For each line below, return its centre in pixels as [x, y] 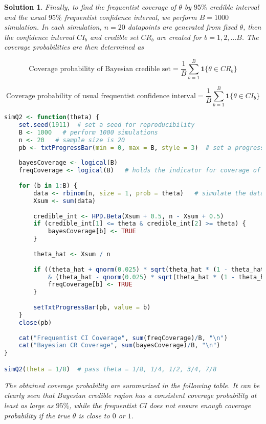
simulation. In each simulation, [53, 27]
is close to [94, 415]
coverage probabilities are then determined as [74, 47]
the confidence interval [39, 37]
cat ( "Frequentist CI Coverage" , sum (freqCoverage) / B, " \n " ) [123, 338]
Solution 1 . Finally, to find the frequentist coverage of [90, 7]
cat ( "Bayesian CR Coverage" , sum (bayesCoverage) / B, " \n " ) [119, 345]
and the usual [25, 17]
